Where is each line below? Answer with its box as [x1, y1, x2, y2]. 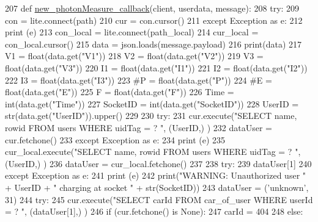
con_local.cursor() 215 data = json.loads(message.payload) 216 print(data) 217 [5, 37, 302, 50]
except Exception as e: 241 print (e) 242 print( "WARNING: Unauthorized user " [5, 169, 306, 182]
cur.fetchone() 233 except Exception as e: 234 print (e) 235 [5, 133, 226, 146]
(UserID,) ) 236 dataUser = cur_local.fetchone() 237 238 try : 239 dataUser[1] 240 [5, 157, 312, 170]
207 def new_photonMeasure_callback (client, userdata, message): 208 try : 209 [5, 2, 300, 14]
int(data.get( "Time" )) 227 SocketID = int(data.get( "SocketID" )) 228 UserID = [5, 97, 299, 110]
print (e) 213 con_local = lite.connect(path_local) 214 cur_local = [5, 26, 259, 38]
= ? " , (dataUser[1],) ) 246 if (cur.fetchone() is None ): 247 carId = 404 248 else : [5, 205, 303, 218]
